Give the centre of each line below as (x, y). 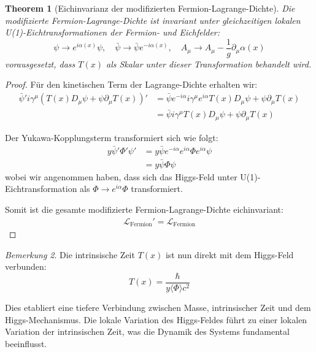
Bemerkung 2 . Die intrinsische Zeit (70, 254)
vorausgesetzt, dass (40, 63)
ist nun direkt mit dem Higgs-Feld (229, 254)
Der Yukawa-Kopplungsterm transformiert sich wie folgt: (112, 137)
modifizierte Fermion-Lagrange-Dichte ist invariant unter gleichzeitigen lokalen (153, 20)
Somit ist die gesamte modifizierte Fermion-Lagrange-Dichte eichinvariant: (144, 209)
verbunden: (26, 266)
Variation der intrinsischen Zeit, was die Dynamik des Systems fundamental (147, 331)
